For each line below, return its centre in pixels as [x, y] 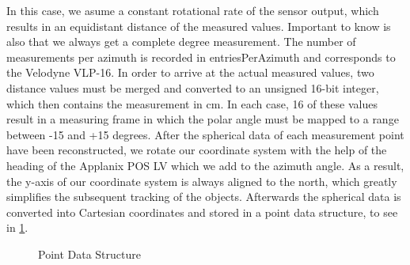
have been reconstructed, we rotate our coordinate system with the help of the [197, 150]
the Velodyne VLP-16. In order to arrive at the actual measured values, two [190, 72]
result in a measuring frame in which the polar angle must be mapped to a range [203, 119]
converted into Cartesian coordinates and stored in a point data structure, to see [202, 212]
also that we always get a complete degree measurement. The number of [181, 42]
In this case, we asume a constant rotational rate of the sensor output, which [193, 10]
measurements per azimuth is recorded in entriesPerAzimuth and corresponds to [201, 57]
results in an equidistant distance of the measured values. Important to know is [199, 26]
